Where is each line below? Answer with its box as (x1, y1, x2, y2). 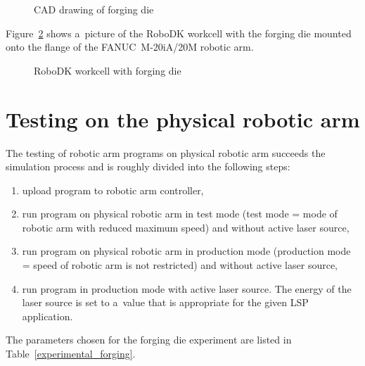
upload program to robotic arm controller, (22, 182, 204, 197)
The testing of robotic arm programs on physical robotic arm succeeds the (6, 145, 326, 160)
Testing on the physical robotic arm (6, 104, 360, 133)
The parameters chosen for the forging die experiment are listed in (6, 332, 292, 347)
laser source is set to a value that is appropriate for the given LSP (22, 295, 309, 310)
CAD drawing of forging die (34, 2, 154, 16)
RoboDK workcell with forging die (34, 63, 181, 77)
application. (22, 308, 73, 323)
